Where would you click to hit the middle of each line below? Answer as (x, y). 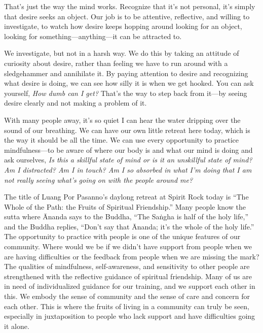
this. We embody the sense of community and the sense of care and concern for (127, 296)
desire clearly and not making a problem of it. (76, 103)
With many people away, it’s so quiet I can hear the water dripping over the (122, 120)
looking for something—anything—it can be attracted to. (93, 36)
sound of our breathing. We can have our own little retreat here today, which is (127, 130)
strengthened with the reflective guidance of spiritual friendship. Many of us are (128, 276)
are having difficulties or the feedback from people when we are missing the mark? (132, 256)
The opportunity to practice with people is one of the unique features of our (122, 236)
